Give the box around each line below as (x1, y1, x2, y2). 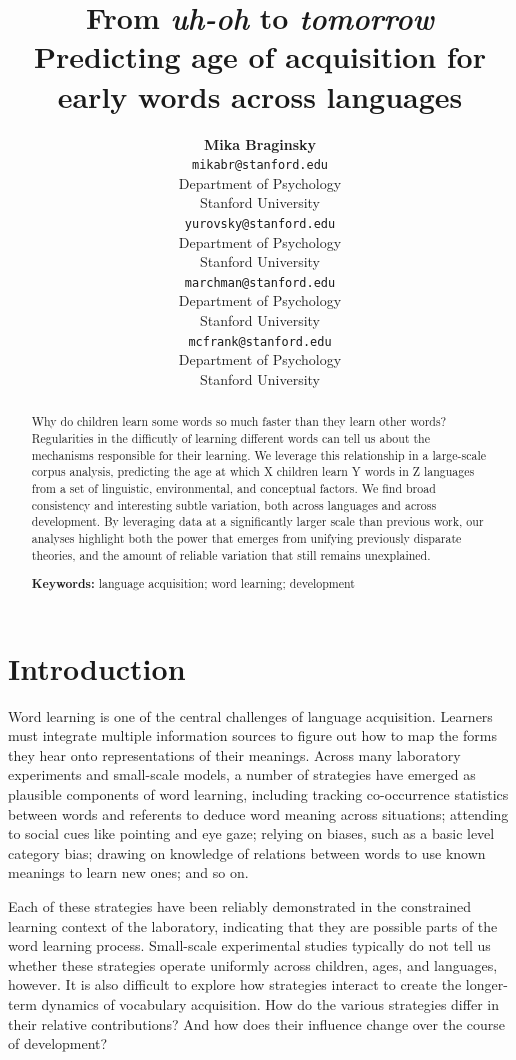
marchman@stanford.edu (184, 275, 336, 290)
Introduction (8, 647, 186, 688)
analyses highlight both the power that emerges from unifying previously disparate (31, 529, 462, 546)
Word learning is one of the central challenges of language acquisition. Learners (8, 705, 493, 726)
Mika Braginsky (203, 133, 317, 154)
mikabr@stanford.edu (191, 158, 329, 173)
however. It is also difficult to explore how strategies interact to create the (8, 974, 462, 995)
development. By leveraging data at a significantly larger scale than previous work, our (31, 513, 484, 530)
